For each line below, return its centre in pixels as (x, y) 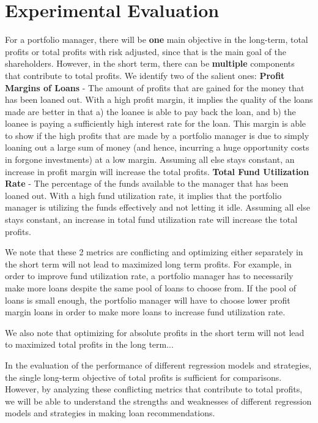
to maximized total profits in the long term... (89, 344)
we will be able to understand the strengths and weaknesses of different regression (158, 401)
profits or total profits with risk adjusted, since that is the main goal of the (146, 51)
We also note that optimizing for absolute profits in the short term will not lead (155, 332)
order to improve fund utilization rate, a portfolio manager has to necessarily (149, 276)
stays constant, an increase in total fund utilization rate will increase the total (151, 219)
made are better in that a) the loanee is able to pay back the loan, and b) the (150, 111)
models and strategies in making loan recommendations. (110, 413)
